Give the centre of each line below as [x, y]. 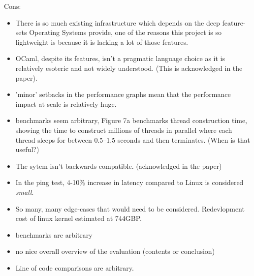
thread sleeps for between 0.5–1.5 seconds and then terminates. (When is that [133, 139]
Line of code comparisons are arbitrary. [75, 267]
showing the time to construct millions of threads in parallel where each [124, 130]
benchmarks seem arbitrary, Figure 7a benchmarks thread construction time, [131, 120]
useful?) [27, 149]
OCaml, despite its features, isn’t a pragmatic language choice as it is [120, 58]
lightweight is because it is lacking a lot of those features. [102, 42]
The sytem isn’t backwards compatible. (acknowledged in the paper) [119, 166]
